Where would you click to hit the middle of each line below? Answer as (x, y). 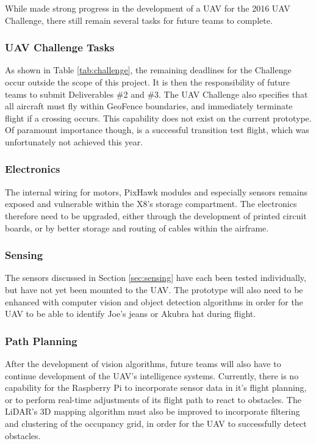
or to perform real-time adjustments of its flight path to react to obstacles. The (153, 399)
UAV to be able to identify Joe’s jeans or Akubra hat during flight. (131, 314)
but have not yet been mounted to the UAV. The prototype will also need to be (154, 289)
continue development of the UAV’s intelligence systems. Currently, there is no (152, 375)
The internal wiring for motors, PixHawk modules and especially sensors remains (156, 191)
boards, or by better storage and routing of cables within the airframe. (137, 227)
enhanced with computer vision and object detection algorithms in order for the (154, 301)
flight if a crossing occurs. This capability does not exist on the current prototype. (158, 118)
